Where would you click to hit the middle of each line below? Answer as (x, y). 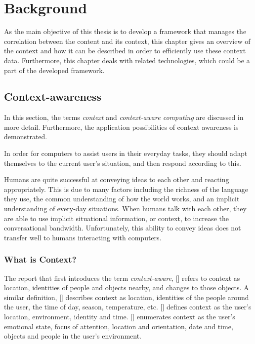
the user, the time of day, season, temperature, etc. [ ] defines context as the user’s (128, 307)
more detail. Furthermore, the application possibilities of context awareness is (121, 127)
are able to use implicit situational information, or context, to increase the (116, 218)
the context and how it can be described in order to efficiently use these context (125, 51)
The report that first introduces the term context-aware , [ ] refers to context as (122, 278)
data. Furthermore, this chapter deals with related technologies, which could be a (127, 60)
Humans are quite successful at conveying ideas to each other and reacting (117, 179)
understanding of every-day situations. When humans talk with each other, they (125, 209)
